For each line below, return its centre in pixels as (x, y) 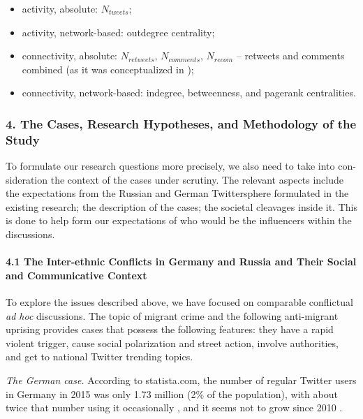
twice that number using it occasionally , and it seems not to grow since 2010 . (174, 407)
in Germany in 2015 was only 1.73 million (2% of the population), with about (172, 394)
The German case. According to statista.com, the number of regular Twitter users (181, 380)
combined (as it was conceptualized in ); (108, 69)
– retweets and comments (290, 56)
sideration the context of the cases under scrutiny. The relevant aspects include (175, 179)
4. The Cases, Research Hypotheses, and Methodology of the (181, 123)
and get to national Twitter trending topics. (99, 356)
